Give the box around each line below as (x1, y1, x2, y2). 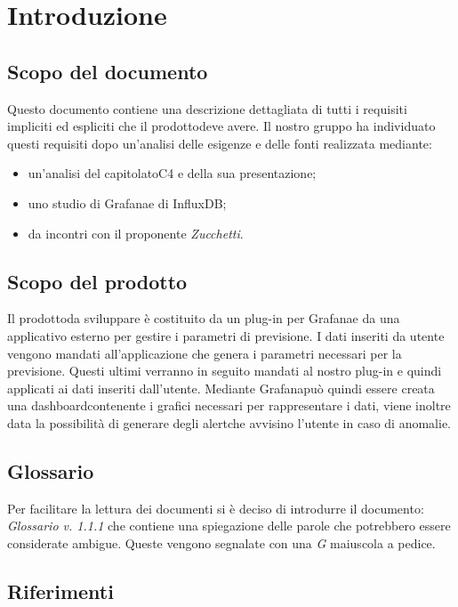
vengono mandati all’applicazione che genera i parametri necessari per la (7, 344, 402, 362)
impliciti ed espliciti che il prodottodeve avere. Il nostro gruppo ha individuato (7, 117, 436, 135)
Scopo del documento (7, 57, 208, 85)
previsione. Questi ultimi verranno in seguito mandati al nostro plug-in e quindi (7, 361, 442, 380)
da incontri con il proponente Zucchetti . (28, 223, 244, 242)
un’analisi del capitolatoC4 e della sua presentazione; (28, 164, 317, 182)
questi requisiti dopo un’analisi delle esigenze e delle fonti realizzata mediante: (7, 134, 432, 152)
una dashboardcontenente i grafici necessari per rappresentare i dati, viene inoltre (7, 396, 451, 415)
